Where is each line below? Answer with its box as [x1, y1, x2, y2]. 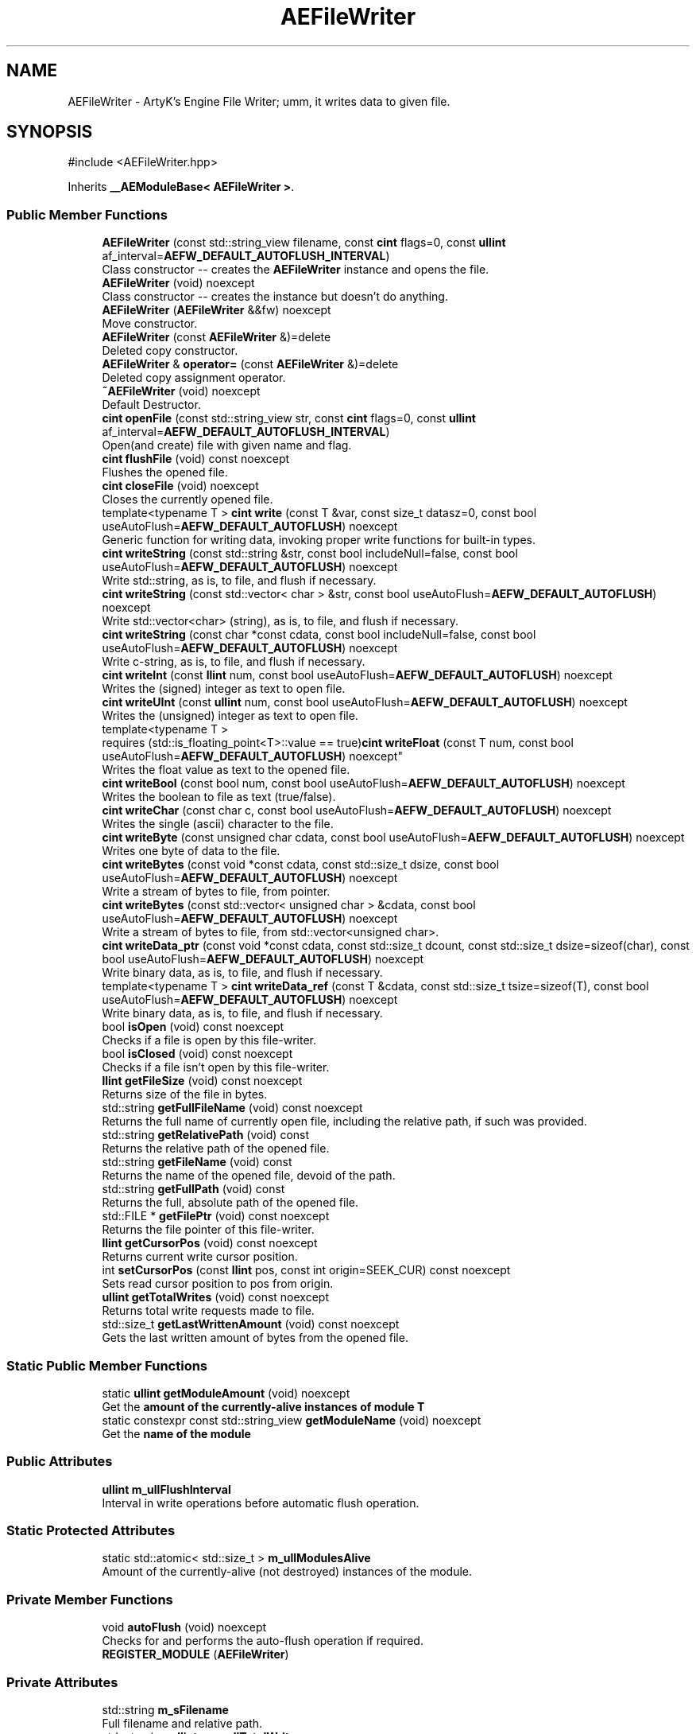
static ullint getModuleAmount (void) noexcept [102, 1386, 350, 1400]
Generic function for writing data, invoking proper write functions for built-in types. [102, 533, 536, 547]
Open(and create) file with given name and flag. [102, 438, 352, 453]
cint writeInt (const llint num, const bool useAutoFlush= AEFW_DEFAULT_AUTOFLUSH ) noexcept [102, 668, 613, 682]
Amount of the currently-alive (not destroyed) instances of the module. [102, 1565, 473, 1579]
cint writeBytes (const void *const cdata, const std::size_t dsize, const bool [102, 857, 500, 872]
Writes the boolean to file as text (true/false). [102, 790, 336, 804]
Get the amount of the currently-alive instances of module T [102, 1399, 425, 1413]
